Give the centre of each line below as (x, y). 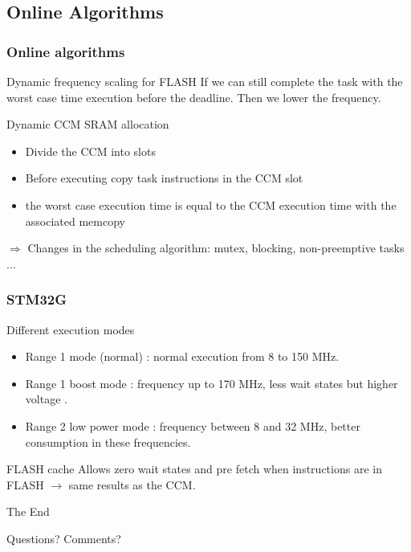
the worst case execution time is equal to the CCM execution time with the (211, 204)
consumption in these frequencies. (108, 442)
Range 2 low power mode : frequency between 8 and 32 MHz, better (193, 425)
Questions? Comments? (64, 538)
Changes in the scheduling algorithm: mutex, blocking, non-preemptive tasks (216, 248)
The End (28, 511)
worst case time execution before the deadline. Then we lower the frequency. (194, 97)
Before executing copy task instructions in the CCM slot (164, 178)
